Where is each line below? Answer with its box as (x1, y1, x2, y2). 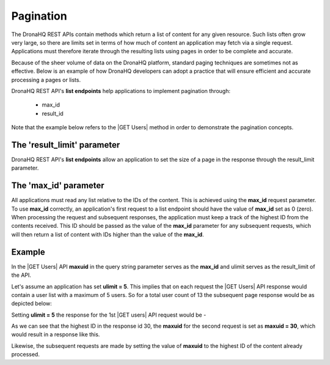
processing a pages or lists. (11, 76, 81, 83)
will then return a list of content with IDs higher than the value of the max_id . (11, 230, 204, 238)
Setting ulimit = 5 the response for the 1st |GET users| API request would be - (11, 311, 207, 318)
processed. (11, 351, 40, 358)
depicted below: (11, 300, 52, 307)
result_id (42, 110, 64, 117)
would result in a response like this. (11, 331, 100, 338)
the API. (11, 271, 32, 279)
